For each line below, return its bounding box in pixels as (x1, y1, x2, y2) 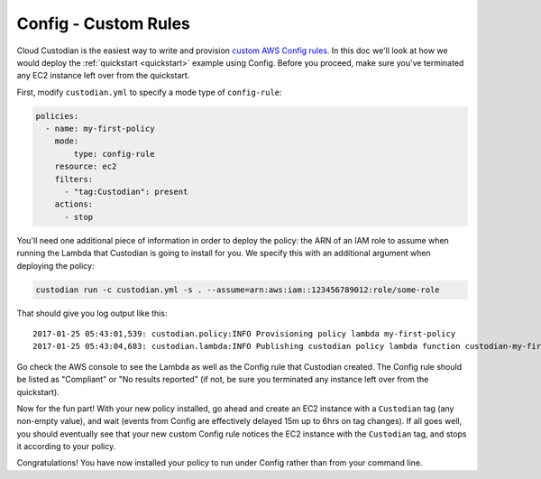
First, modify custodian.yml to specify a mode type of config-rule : (16, 87, 283, 97)
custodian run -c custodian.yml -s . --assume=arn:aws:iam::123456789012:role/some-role (35, 284, 441, 295)
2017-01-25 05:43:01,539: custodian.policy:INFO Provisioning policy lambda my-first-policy (32, 328, 456, 338)
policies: (35, 111, 79, 121)
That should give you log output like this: (16, 308, 168, 318)
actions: (54, 199, 94, 209)
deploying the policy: (16, 260, 95, 271)
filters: (54, 174, 94, 184)
